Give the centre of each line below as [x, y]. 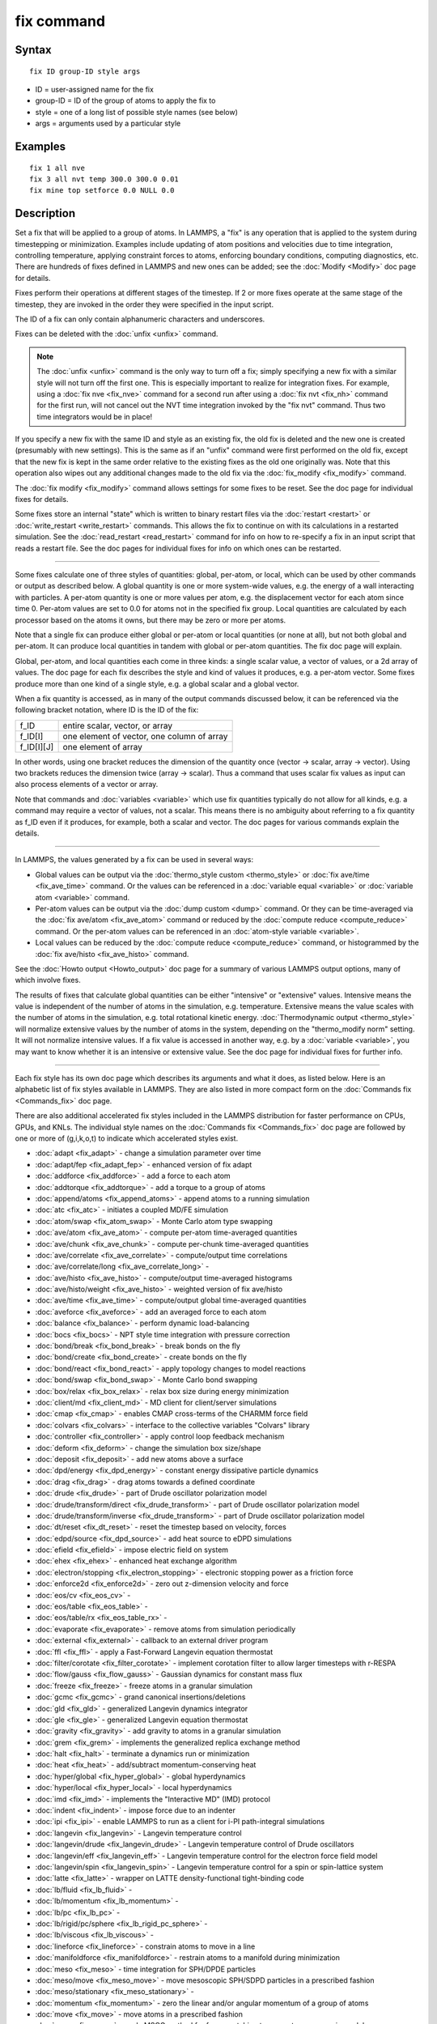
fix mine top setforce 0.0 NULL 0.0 [102, 191]
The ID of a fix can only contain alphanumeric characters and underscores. [140, 319]
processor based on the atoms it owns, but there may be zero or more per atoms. [151, 620]
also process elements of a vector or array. [87, 785]
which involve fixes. [48, 980]
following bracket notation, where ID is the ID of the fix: [107, 710]
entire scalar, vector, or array [118, 725]
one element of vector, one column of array [145, 736]
